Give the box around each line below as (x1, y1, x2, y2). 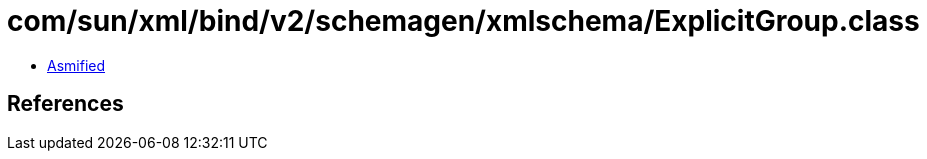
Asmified (47, 56, 106, 74)
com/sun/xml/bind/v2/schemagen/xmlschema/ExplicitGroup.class (7, 4, 920, 38)
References (7, 91, 124, 117)
